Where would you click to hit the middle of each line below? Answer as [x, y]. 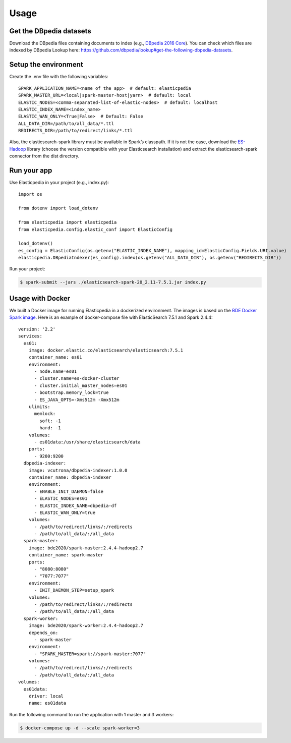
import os [30, 194]
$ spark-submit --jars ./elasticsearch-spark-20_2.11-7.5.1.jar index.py [113, 282]
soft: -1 [50, 421]
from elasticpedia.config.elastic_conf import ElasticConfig [95, 229]
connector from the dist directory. [44, 156]
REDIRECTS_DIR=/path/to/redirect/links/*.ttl [76, 131]
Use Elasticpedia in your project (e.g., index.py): [59, 183]
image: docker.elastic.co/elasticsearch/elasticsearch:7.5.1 [106, 350]
